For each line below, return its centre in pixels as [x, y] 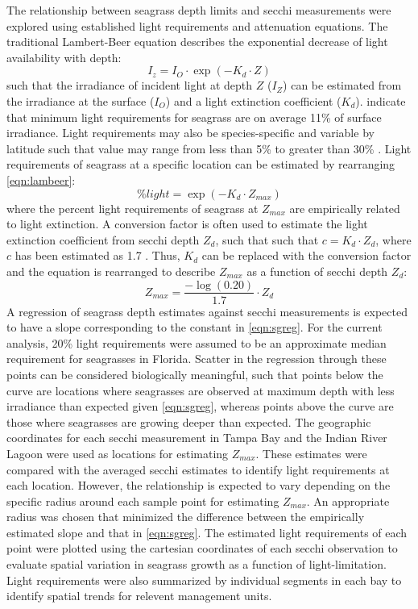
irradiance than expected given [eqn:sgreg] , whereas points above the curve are [200, 406]
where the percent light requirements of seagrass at [132, 208]
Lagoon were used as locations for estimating [118, 453]
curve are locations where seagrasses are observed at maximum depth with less [201, 390]
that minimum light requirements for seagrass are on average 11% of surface [194, 117]
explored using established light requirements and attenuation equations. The [197, 25]
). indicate [381, 100]
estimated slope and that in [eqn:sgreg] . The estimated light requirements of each [207, 532]
